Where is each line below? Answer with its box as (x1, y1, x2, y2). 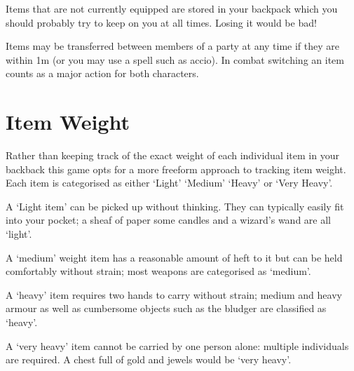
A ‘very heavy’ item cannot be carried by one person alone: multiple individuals (6, 338, 349, 353)
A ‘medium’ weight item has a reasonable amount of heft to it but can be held (6, 250, 343, 264)
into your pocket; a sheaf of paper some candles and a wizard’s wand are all (6, 213, 332, 227)
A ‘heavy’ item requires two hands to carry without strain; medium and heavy (6, 287, 342, 302)
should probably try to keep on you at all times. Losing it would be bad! (6, 15, 317, 29)
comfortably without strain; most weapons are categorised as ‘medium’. (6, 264, 311, 278)
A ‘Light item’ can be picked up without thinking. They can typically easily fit (6, 198, 344, 213)
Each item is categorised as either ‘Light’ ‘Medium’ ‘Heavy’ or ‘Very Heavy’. (6, 175, 333, 190)
